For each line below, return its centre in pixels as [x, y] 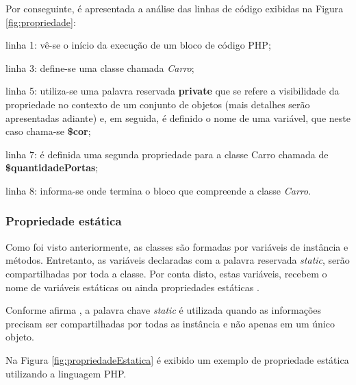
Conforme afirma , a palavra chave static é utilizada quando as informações [164, 310]
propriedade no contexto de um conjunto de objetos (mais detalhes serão [158, 104]
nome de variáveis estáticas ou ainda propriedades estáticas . [132, 287]
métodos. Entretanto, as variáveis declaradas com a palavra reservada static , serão [178, 260]
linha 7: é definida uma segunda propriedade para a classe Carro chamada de [167, 154]
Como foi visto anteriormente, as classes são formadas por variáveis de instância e [177, 246]
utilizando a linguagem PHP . [66, 373]
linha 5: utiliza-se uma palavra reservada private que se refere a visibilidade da [173, 91]
